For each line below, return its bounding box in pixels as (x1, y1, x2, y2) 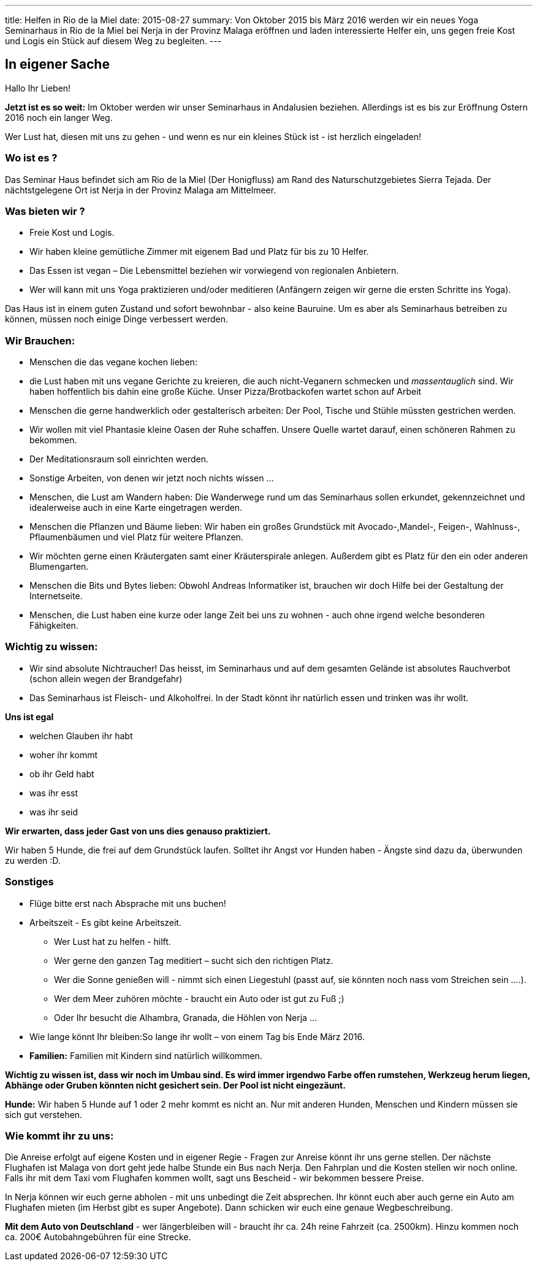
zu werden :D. (5, 855, 61, 866)
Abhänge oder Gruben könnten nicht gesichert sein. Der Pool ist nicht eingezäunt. (5, 1079, 346, 1090)
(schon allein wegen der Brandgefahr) (29, 673, 183, 684)
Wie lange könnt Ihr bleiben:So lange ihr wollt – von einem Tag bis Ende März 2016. (29, 1031, 365, 1042)
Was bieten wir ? (5, 204, 85, 217)
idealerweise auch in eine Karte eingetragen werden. (29, 502, 243, 513)
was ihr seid (29, 806, 78, 817)
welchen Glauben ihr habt (29, 730, 133, 741)
